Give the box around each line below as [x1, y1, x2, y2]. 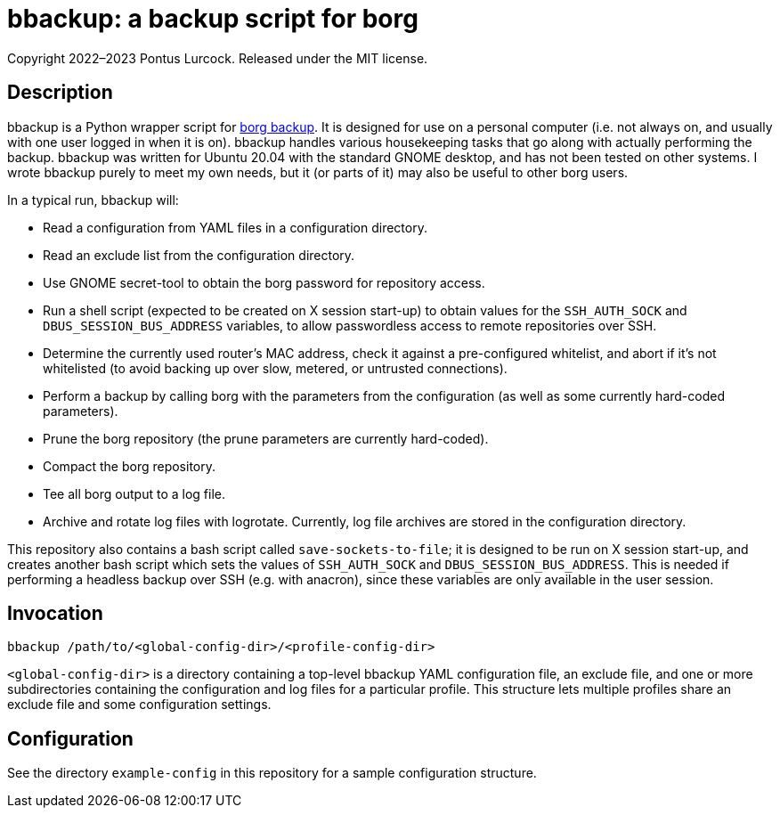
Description [7, 81, 113, 104]
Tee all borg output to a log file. [43, 485, 225, 501]
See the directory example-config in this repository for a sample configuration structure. [7, 765, 537, 781]
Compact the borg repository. [43, 458, 216, 474]
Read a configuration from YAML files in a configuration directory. [43, 219, 427, 235]
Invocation [7, 602, 103, 625]
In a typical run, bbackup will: [7, 192, 179, 208]
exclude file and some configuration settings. [7, 697, 272, 713]
